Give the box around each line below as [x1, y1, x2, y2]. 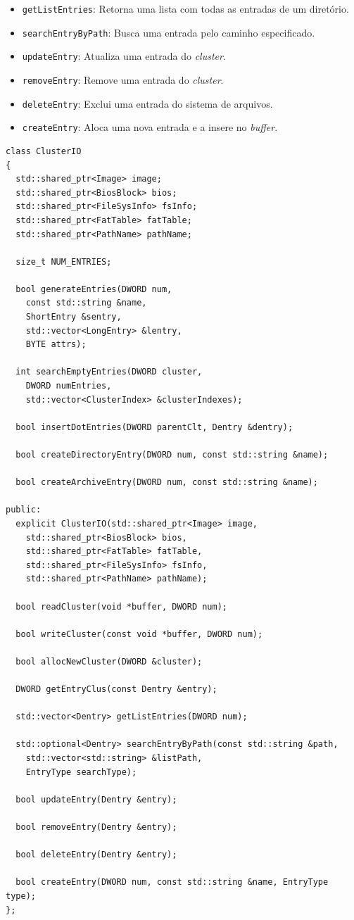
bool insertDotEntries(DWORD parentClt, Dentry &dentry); [15, 422, 293, 432]
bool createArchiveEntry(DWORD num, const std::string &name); [15, 477, 318, 488]
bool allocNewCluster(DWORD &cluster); [15, 656, 203, 667]
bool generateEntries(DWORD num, [15, 284, 172, 294]
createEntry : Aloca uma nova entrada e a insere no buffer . [22, 120, 278, 134]
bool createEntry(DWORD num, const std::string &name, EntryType [15, 877, 329, 888]
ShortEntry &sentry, [25, 312, 122, 322]
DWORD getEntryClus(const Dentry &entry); [15, 684, 217, 695]
